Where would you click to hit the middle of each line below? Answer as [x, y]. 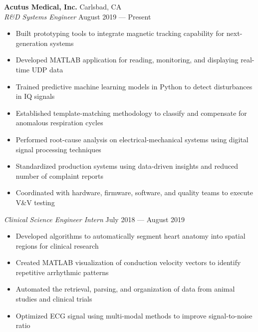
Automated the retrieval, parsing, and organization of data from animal [125, 289]
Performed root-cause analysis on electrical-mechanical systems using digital [132, 139]
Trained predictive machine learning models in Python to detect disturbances [134, 86]
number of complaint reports [60, 175]
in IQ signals [35, 96]
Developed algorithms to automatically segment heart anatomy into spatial [130, 236]
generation [32, 43]
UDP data [47, 69]
